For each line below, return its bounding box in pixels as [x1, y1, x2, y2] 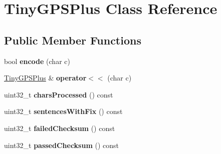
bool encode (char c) [4, 55, 70, 66]
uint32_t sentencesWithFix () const [4, 106, 123, 116]
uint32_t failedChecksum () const [4, 122, 115, 133]
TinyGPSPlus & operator [4, 72, 87, 83]
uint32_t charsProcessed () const [4, 89, 113, 99]
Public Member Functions [4, 32, 141, 47]
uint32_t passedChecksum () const [4, 139, 119, 150]
